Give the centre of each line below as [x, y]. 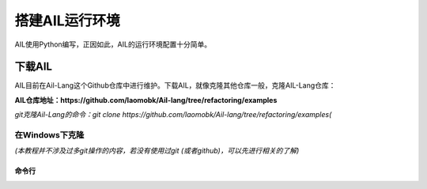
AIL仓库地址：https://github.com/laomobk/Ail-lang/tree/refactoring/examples [146, 100]
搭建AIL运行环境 [67, 21]
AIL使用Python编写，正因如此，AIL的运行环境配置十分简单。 [113, 44]
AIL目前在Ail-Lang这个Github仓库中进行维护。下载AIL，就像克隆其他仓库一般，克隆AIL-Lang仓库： [175, 85]
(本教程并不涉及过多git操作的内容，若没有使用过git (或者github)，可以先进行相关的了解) [157, 151]
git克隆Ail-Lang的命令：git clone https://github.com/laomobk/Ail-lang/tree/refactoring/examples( [173, 115]
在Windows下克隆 [49, 135]
